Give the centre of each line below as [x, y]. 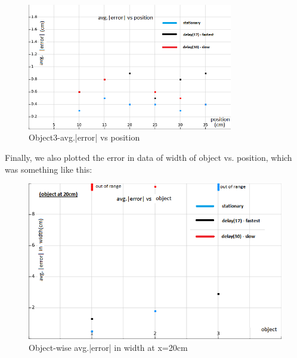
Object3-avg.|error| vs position [84, 137]
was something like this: [49, 169]
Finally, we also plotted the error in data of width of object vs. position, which [148, 157]
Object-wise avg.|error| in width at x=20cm [108, 347]
